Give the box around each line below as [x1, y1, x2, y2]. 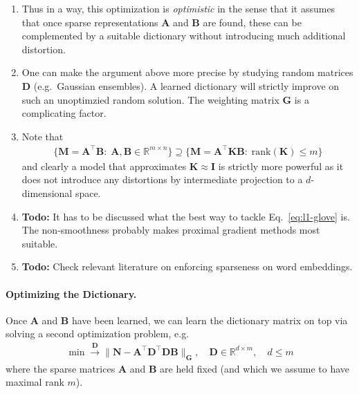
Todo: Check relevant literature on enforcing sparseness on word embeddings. [21, 259, 353, 274]
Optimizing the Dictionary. [6, 286, 137, 301]
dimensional [21, 186, 73, 200]
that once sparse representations [21, 15, 158, 29]
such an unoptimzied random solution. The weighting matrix [21, 92, 279, 106]
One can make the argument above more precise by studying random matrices [21, 65, 353, 79]
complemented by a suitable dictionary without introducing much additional [21, 28, 346, 43]
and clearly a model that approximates [21, 158, 187, 173]
